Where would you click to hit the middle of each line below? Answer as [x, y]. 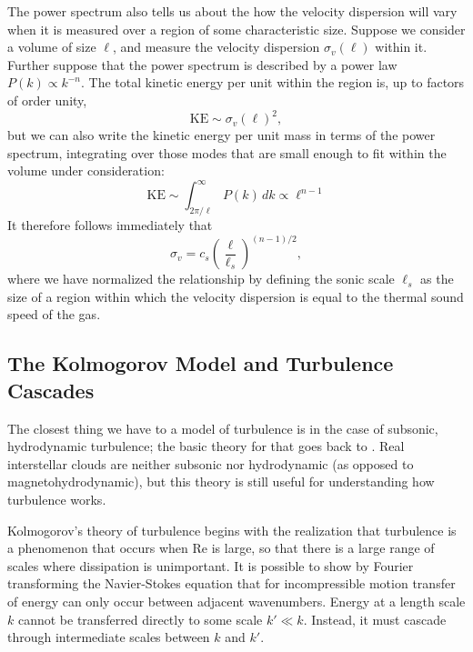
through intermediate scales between [109, 637]
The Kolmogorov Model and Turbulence [201, 363]
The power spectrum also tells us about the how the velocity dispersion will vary [232, 11]
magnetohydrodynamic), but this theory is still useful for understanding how [221, 481]
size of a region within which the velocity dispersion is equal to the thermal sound [236, 296]
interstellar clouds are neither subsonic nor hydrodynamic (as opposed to [211, 463]
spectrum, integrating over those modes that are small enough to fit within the [227, 152]
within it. [401, 47]
